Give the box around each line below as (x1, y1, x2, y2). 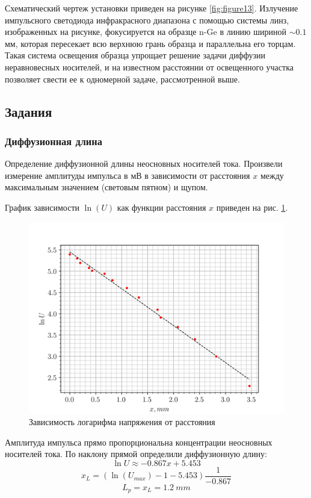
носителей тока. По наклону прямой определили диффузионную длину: (5, 447, 267, 460)
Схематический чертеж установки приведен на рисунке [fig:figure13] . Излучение (5, 2, 298, 14)
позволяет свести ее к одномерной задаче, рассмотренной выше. (5, 72, 240, 85)
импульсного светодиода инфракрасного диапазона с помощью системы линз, (5, 13, 289, 26)
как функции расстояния (117, 201, 206, 213)
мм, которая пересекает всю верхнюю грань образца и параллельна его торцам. (5, 37, 296, 49)
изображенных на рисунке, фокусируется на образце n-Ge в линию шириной (5, 25, 286, 38)
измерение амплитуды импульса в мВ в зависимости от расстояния (5, 169, 250, 181)
